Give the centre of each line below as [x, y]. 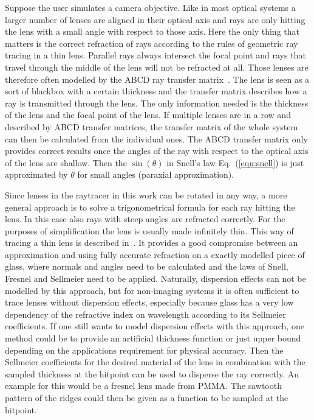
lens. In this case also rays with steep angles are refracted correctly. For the [145, 219]
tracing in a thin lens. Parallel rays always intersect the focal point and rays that [155, 55]
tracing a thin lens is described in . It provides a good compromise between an [152, 243]
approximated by [36, 174]
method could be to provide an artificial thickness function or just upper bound [153, 338]
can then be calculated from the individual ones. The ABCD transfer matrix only [156, 138]
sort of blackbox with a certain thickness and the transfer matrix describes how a [156, 91]
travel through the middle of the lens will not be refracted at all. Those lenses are [157, 67]
